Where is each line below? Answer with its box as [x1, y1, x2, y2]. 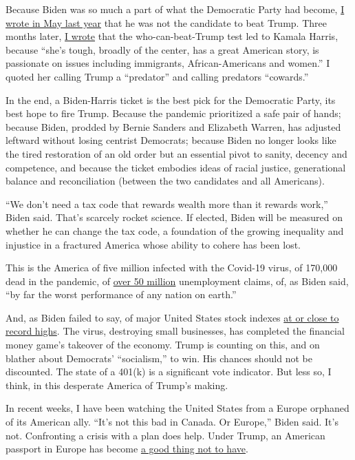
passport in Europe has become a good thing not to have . [6, 441, 248, 456]
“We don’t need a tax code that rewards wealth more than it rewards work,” [6, 196, 328, 211]
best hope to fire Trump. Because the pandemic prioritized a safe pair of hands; [6, 106, 341, 121]
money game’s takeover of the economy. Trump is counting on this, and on [6, 337, 320, 352]
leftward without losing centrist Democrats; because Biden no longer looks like [6, 133, 336, 147]
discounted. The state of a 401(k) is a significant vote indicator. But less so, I [6, 364, 332, 379]
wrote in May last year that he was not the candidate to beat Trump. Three [6, 15, 327, 30]
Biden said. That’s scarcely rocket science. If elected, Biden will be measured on [6, 210, 343, 224]
